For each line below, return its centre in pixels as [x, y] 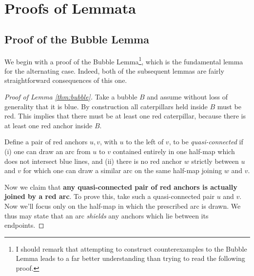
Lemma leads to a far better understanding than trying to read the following [130, 258]
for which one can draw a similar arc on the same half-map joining [123, 170]
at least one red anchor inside [49, 125]
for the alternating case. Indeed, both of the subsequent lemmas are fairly [114, 70]
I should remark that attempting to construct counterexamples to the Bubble [131, 248]
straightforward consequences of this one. [66, 80]
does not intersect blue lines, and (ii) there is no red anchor [93, 161]
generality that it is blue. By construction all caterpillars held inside [106, 106]
